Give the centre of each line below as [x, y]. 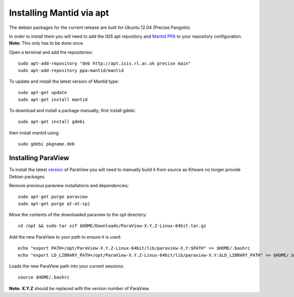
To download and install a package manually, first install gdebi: [72, 111]
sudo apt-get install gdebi [51, 122]
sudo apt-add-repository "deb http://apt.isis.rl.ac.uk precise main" [104, 63]
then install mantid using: [34, 133]
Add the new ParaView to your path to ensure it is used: [65, 237]
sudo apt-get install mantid [53, 99]
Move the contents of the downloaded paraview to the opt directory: [78, 215]
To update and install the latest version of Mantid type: [64, 81]
